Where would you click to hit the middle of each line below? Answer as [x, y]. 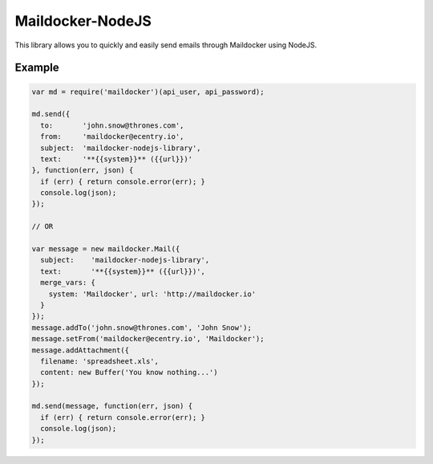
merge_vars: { [68, 283]
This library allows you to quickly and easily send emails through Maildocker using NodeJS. [166, 45]
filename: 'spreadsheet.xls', [100, 361]
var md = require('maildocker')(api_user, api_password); [148, 92]
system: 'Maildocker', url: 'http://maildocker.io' [152, 294]
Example [37, 68]
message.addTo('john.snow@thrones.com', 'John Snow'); [142, 328]
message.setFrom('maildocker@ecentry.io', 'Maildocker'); [148, 339]
